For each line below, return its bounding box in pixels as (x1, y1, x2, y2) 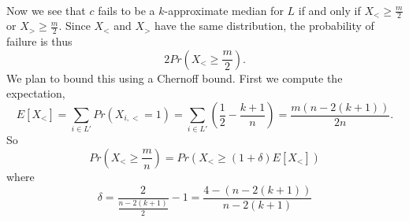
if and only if (298, 2, 361, 18)
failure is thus (6, 33, 73, 50)
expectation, (6, 85, 65, 102)
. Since (58, 17, 91, 34)
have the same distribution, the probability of (154, 17, 374, 34)
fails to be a (98, 2, 155, 18)
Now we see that (6, 2, 86, 18)
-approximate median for (164, 2, 284, 18)
